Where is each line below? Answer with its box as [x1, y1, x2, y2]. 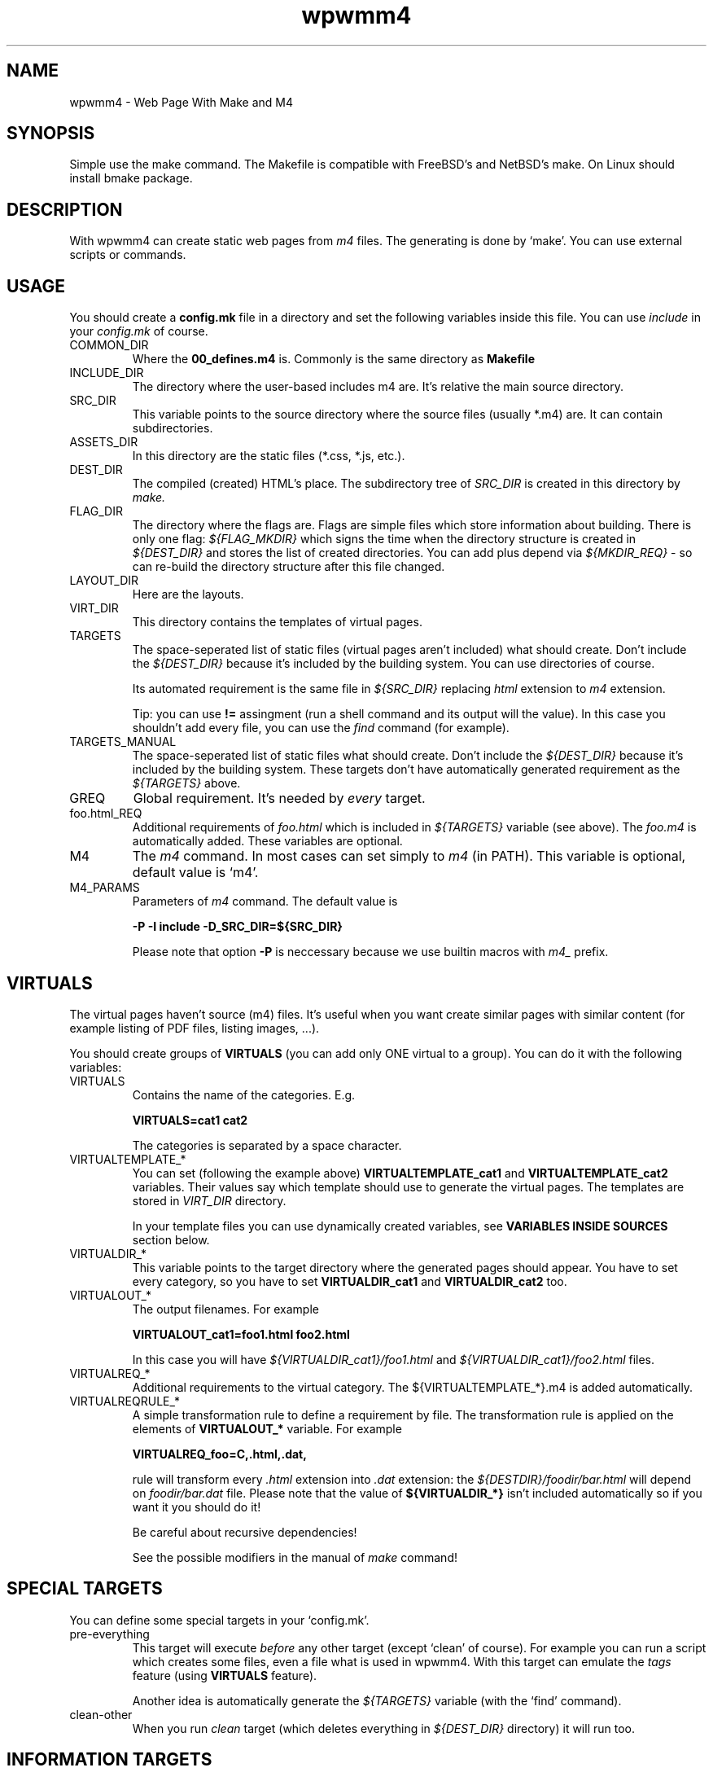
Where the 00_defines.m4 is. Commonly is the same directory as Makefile [132, 352, 535, 366]
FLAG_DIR [69, 504, 123, 519]
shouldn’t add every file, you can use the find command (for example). [132, 721, 510, 735]
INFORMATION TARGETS [7, 1749, 212, 1770]
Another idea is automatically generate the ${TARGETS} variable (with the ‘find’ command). [132, 1693, 622, 1708]
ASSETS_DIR [69, 435, 138, 450]
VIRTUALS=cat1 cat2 [132, 1112, 248, 1127]
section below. [132, 1232, 210, 1247]
